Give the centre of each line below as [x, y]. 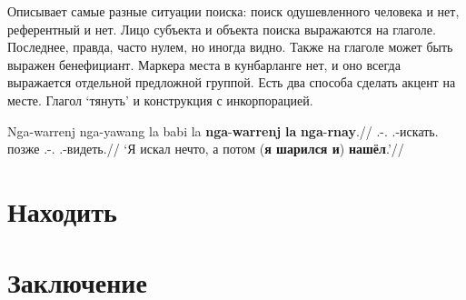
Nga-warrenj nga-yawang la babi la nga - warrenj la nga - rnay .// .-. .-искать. [223, 130]
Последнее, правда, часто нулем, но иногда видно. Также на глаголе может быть [230, 47]
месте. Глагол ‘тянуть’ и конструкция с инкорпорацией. [160, 100]
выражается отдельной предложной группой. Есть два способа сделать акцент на [232, 82]
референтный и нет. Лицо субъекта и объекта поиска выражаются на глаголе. [222, 29]
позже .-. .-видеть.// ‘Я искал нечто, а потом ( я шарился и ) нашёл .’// [206, 149]
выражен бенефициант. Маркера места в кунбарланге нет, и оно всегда [204, 64]
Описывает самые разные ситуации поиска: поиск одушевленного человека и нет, [233, 11]
